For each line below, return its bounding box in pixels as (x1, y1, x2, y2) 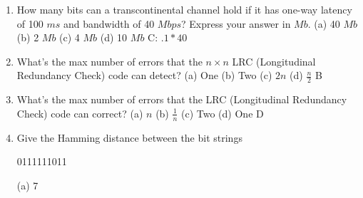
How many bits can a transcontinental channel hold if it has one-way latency (16, 2, 352, 16)
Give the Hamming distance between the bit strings (16, 130, 242, 145)
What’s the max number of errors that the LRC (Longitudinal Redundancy (16, 92, 347, 107)
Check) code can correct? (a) (16, 105, 143, 120)
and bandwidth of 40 (63, 16, 155, 31)
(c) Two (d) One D (181, 105, 264, 120)
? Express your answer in (181, 16, 291, 31)
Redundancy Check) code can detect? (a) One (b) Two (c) (16, 68, 272, 83)
